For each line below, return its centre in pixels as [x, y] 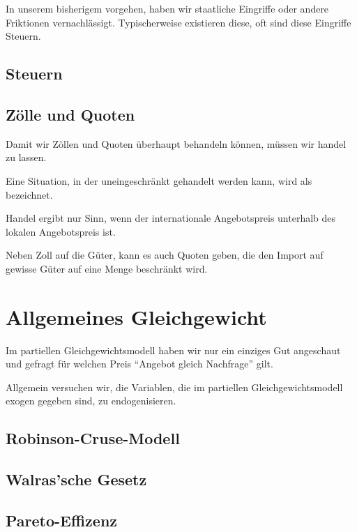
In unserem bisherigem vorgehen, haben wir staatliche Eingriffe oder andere [167, 8]
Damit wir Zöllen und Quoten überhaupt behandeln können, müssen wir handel [176, 143]
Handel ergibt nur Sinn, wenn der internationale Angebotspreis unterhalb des [171, 218]
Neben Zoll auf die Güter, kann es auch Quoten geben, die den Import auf [165, 255]
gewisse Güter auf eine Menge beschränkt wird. [107, 268]
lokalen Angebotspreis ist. [61, 231]
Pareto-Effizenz [62, 520]
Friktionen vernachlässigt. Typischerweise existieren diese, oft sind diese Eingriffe [178, 22]
